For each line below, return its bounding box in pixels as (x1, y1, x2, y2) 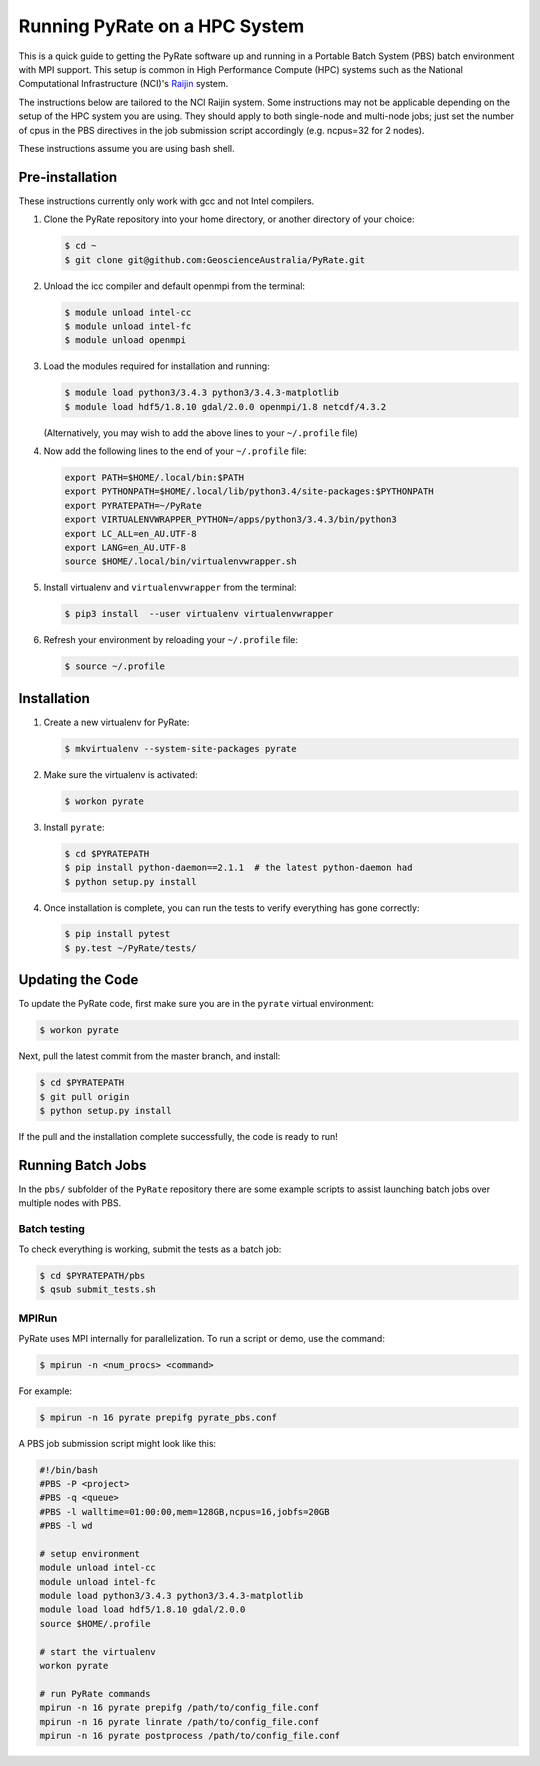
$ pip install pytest (64, 928, 171, 940)
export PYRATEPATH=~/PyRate (64, 500, 202, 511)
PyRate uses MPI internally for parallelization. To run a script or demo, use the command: (18, 1332, 385, 1344)
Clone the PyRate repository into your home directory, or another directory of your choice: (43, 213, 415, 225)
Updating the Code (18, 971, 139, 989)
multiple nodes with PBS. (18, 1197, 122, 1209)
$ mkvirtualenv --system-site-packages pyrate (64, 743, 297, 754)
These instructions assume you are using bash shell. (18, 142, 235, 154)
